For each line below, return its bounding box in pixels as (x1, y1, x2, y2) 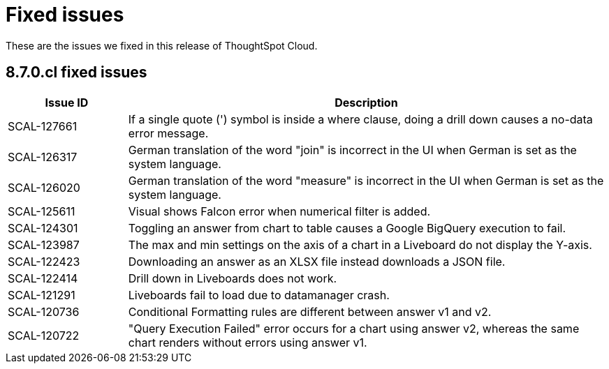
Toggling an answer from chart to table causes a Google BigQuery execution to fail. (128, 220, 566, 235)
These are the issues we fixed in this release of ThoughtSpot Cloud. (6, 39, 318, 52)
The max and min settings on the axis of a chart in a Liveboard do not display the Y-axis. (128, 237, 592, 252)
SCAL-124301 (8, 220, 78, 235)
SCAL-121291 (8, 287, 75, 302)
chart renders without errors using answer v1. (128, 335, 367, 349)
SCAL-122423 (8, 254, 80, 269)
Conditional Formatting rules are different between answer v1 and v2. (128, 304, 492, 319)
